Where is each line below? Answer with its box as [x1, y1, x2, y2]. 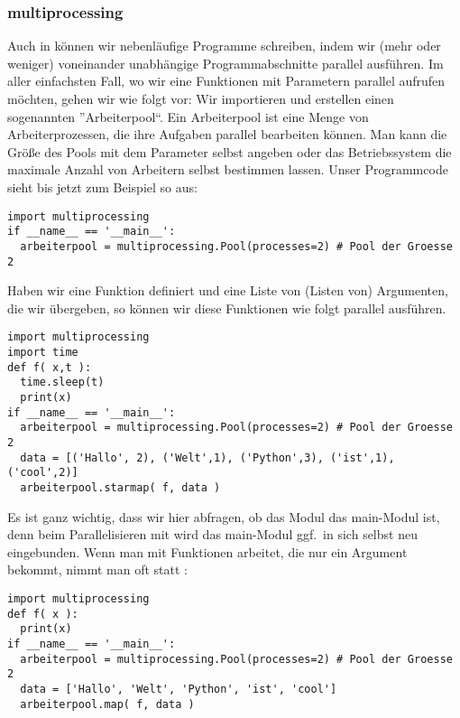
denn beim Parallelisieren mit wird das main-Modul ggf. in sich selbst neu [7, 525, 418, 544]
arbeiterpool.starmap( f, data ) [20, 480, 221, 494]
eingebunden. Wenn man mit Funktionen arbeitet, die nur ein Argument [7, 542, 408, 561]
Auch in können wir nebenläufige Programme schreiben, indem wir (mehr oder [7, 36, 441, 55]
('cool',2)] [7, 466, 78, 480]
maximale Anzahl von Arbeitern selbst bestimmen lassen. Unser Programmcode [7, 160, 448, 179]
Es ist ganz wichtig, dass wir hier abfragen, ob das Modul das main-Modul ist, [7, 507, 440, 526]
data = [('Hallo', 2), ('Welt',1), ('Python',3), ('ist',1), [20, 451, 395, 464]
